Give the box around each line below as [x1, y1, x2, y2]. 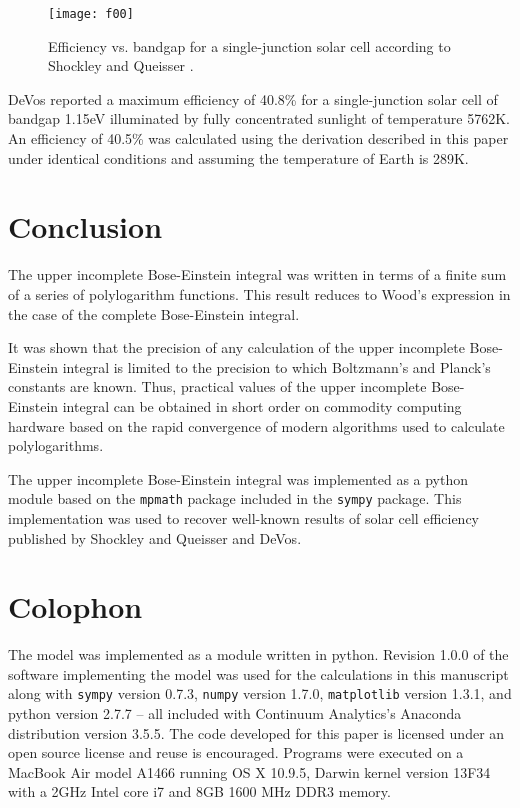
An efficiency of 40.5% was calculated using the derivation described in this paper [8, 128, 509, 149]
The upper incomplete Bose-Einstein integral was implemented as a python [8, 468, 469, 489]
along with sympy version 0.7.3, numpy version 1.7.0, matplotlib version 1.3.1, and [8, 683, 512, 704]
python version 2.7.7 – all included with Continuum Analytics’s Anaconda [8, 703, 462, 724]
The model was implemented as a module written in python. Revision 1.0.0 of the [8, 644, 509, 665]
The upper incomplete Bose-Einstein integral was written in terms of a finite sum [8, 264, 507, 285]
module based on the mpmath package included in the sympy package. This [8, 488, 462, 509]
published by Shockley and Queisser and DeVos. [8, 527, 302, 548]
